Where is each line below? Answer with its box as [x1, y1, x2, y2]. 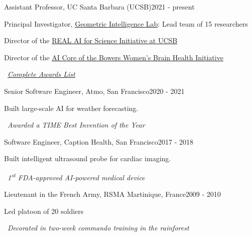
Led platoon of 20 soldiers [4, 205, 84, 216]
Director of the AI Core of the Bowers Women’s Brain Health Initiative [4, 52, 223, 62]
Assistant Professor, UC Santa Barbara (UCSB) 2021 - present [4, 2, 195, 12]
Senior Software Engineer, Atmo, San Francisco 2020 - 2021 [4, 85, 185, 96]
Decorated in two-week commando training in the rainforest [8, 222, 189, 233]
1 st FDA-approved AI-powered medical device [8, 170, 145, 182]
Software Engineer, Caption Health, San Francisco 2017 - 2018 [4, 136, 194, 147]
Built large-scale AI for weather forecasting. [4, 102, 139, 113]
